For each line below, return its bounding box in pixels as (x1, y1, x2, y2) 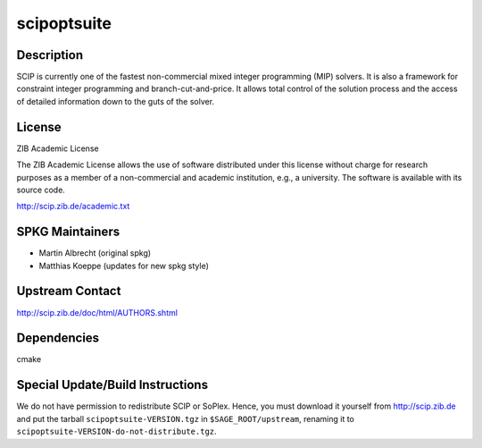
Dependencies (16, 331, 100, 346)
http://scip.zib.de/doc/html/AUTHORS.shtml (16, 307, 179, 317)
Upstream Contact (16, 283, 121, 299)
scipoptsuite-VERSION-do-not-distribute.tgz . (16, 426, 218, 437)
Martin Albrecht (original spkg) (38, 248, 152, 258)
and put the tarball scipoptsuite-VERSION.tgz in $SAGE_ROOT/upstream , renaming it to (16, 413, 354, 424)
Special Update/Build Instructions (16, 377, 209, 393)
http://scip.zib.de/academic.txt (16, 201, 130, 212)
